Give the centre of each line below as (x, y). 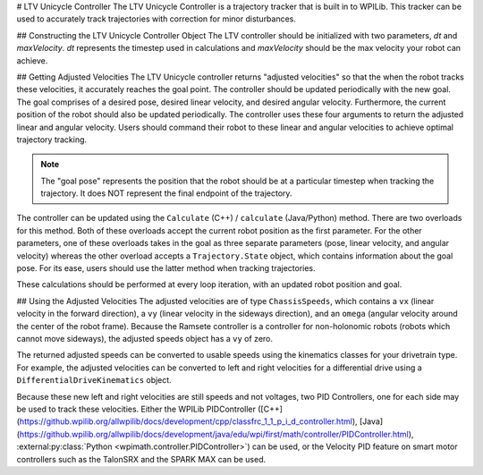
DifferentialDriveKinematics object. (94, 380)
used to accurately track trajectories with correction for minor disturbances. (157, 19)
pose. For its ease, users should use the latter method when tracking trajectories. (166, 268)
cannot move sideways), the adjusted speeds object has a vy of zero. (144, 338)
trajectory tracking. (52, 140)
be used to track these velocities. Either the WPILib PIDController (136, 409)
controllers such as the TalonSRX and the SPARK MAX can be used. (141, 459)
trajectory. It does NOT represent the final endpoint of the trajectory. (166, 193)
